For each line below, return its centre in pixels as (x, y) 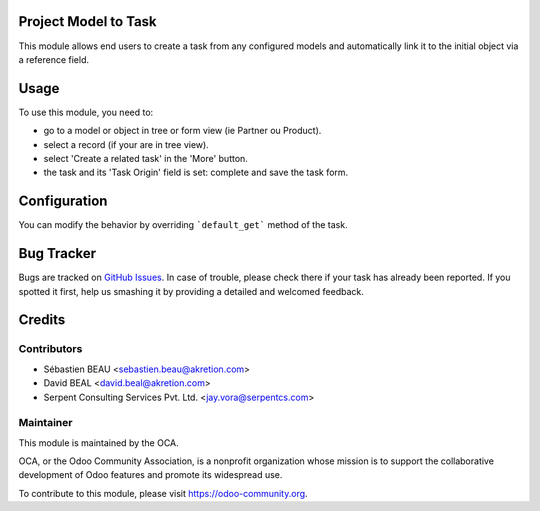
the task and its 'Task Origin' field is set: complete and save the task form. (196, 172)
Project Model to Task (87, 21)
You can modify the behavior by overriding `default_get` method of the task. (183, 225)
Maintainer (45, 423)
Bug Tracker (57, 253)
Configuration (63, 201)
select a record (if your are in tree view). (126, 144)
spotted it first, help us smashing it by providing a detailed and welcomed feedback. (191, 291)
